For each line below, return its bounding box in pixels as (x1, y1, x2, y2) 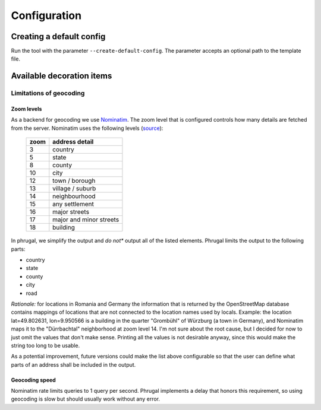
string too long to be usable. (11, 342, 80, 349)
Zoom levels (11, 106, 42, 113)
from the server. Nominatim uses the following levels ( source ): (11, 125, 163, 132)
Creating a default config (11, 31, 106, 42)
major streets (52, 208, 89, 216)
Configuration (11, 9, 82, 22)
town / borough (52, 177, 96, 185)
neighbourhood (52, 192, 96, 201)
